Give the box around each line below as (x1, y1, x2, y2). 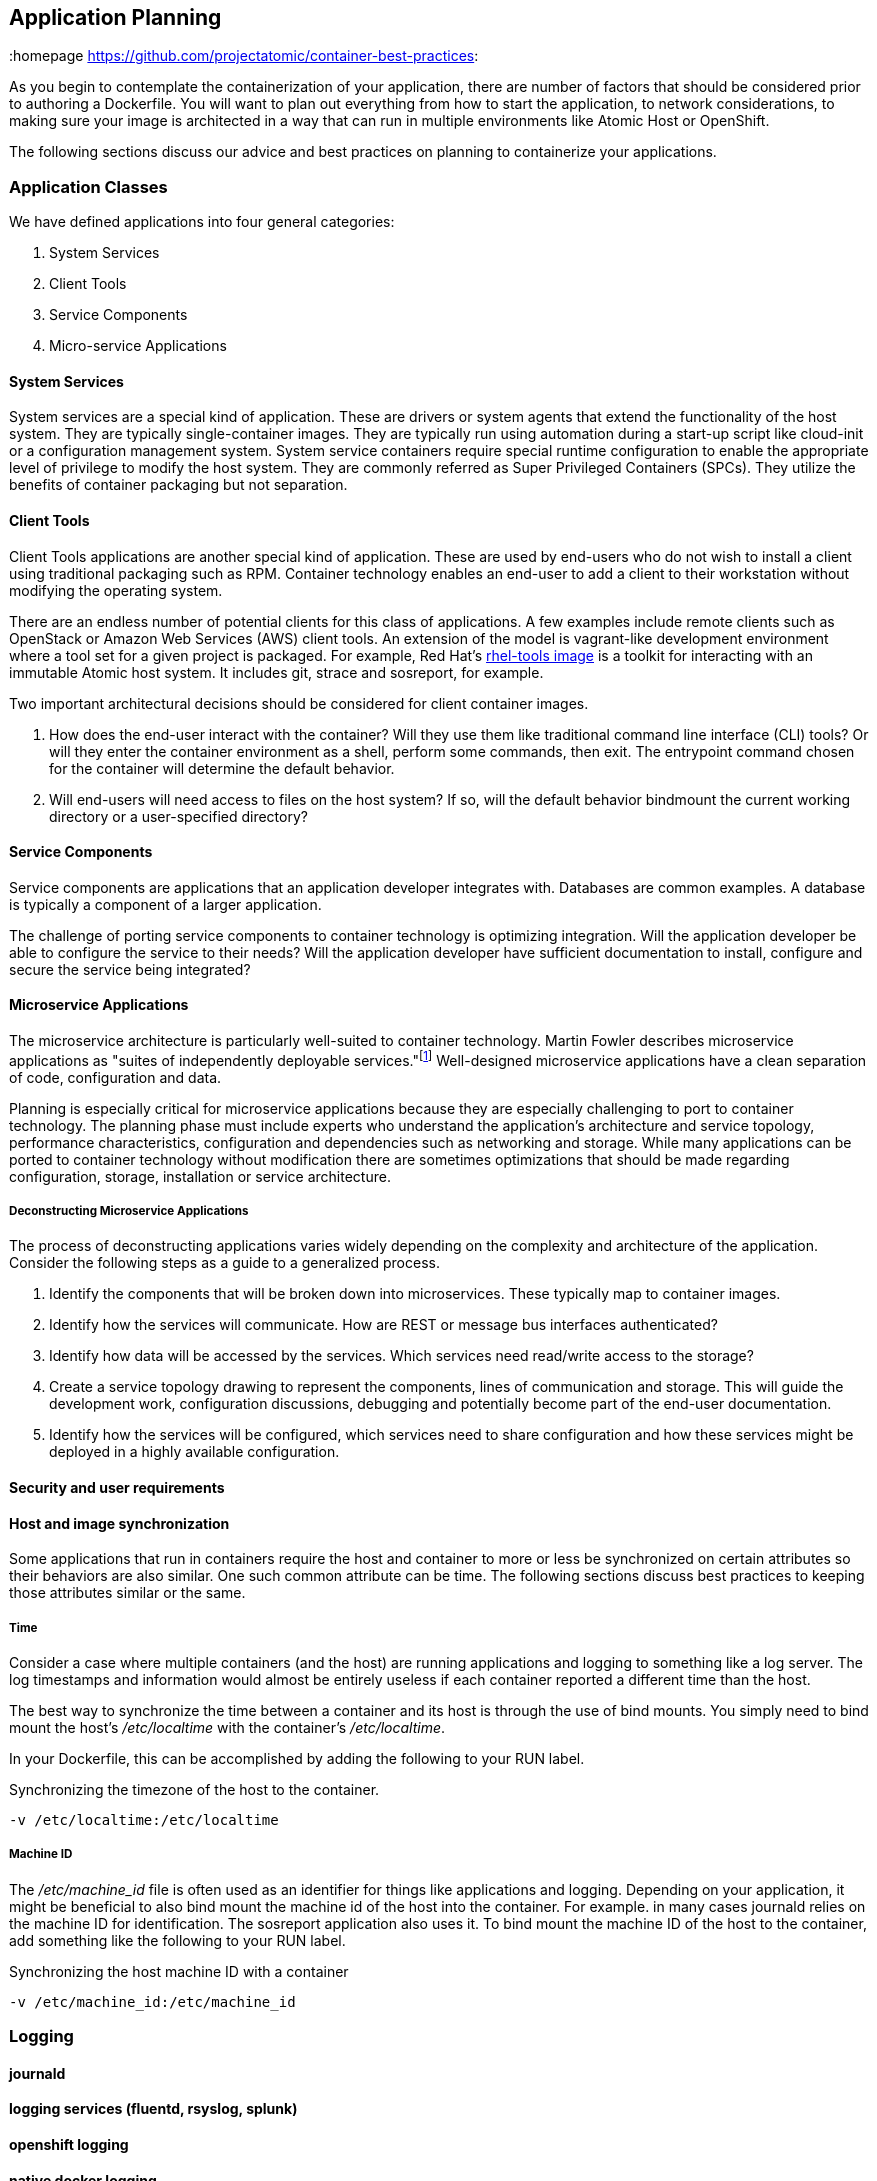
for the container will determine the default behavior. (49, 759, 395, 777)
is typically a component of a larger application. (9, 895, 322, 913)
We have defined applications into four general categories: (9, 213, 395, 231)
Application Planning (9, 5, 222, 30)
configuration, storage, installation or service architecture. (9, 1167, 391, 1185)
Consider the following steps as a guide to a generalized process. (9, 1254, 440, 1272)
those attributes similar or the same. (9, 1584, 246, 1602)
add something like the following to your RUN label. (9, 1931, 346, 1949)
